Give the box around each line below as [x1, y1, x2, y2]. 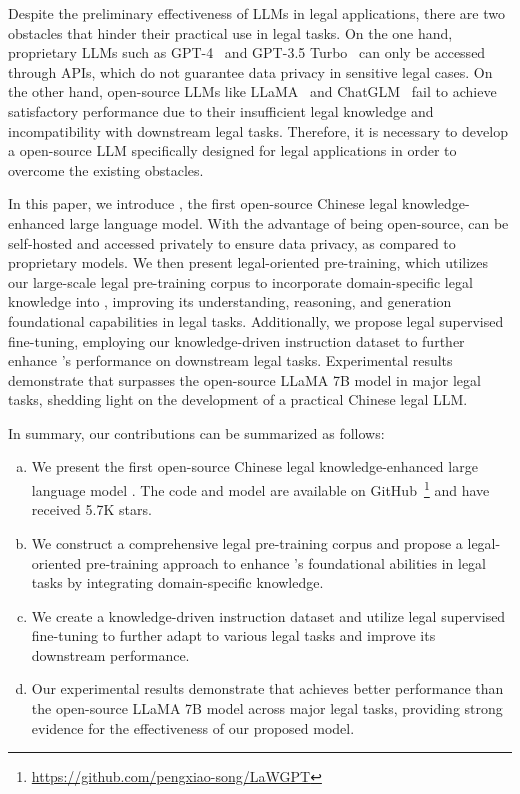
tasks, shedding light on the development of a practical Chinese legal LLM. [8, 389, 468, 410]
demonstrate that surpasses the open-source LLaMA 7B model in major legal [8, 369, 481, 390]
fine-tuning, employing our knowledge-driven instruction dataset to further [8, 330, 465, 351]
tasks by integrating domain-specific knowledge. [31, 572, 324, 593]
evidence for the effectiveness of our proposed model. [31, 717, 355, 738]
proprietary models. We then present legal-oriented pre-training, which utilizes [8, 252, 489, 273]
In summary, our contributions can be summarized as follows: [8, 422, 385, 443]
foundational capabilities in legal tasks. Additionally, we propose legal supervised [8, 310, 504, 331]
